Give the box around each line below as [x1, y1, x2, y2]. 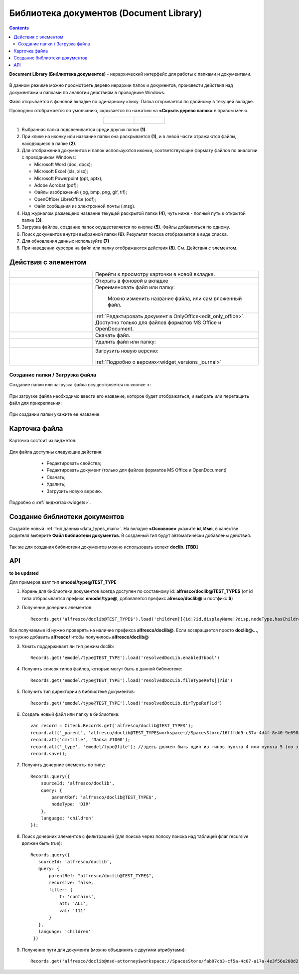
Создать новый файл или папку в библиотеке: [21, 711, 120, 717]
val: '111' [59, 908, 86, 913]
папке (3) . [21, 217, 43, 223]
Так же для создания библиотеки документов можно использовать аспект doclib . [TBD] [9, 544, 198, 550]
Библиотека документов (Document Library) [9, 7, 202, 18]
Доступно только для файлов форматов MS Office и [95, 319, 221, 326]
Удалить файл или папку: [95, 338, 156, 345]
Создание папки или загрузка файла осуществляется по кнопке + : [9, 382, 151, 388]
